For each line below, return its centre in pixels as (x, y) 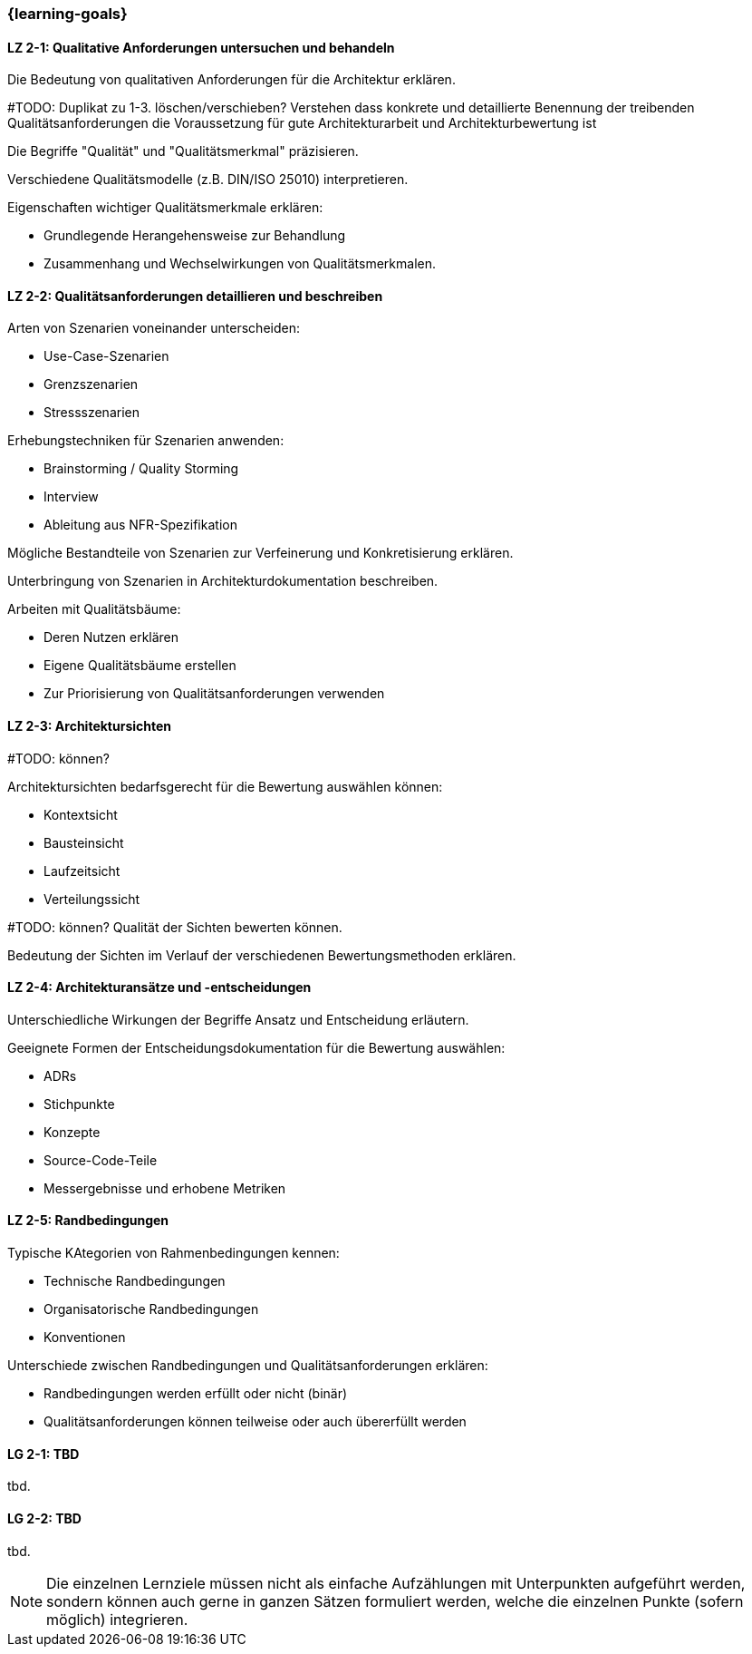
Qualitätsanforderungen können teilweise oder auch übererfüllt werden (255, 1422)
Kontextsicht (81, 814)
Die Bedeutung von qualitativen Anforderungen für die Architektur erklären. (231, 80)
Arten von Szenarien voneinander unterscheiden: (154, 328)
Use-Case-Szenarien (106, 356)
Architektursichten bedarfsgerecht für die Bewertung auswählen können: (225, 786)
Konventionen (85, 1338)
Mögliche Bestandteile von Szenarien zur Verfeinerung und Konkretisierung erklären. (260, 553)
